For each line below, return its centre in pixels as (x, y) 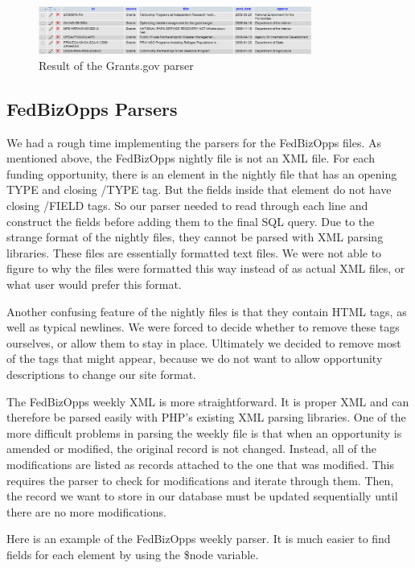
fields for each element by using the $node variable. (133, 554)
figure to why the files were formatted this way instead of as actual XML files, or (206, 268)
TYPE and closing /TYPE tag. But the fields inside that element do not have (199, 189)
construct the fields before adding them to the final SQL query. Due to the (191, 221)
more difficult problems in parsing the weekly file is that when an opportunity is (204, 432)
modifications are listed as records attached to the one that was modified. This (200, 464)
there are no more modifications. (86, 511)
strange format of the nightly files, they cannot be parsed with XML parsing (195, 237)
